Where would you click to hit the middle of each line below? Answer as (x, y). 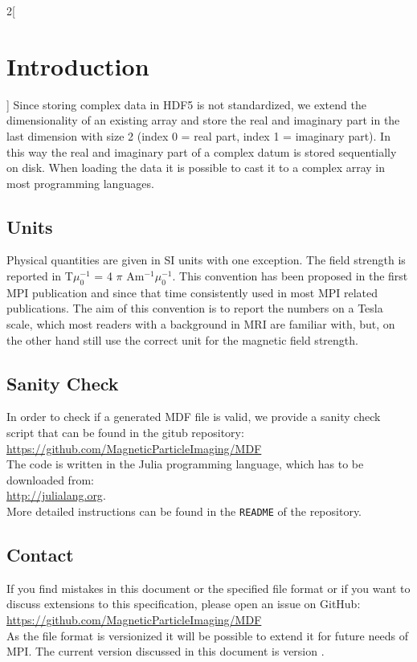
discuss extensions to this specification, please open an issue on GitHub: (184, 604)
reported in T (40, 276)
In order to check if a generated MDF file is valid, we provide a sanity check (194, 417)
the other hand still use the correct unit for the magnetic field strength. (182, 339)
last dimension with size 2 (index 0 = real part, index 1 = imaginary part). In (198, 135)
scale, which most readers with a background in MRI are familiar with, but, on (201, 324)
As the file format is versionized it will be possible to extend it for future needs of (207, 635)
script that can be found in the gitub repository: (125, 433)
